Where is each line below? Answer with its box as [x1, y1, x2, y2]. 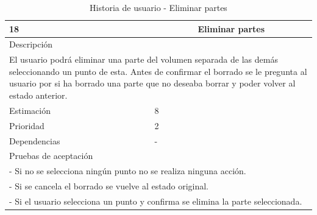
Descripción [9, 38, 53, 51]
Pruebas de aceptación [9, 149, 93, 162]
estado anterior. [9, 89, 68, 102]
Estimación [9, 104, 51, 116]
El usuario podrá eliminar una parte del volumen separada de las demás [9, 53, 278, 66]
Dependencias [9, 134, 60, 147]
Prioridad [9, 119, 45, 132]
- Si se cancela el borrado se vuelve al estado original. [9, 180, 208, 192]
